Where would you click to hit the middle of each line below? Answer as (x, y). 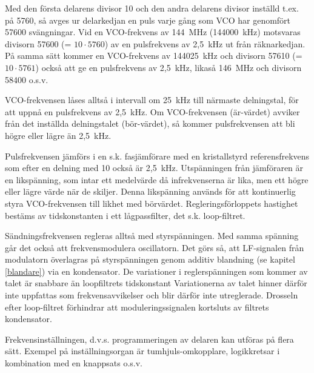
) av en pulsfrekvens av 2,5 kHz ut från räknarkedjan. (205, 43)
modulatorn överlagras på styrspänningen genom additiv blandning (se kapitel (150, 259)
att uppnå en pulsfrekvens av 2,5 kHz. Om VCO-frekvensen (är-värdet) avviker (152, 111)
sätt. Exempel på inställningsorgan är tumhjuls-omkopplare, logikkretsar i (142, 351)
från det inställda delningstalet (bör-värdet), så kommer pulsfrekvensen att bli (150, 123)
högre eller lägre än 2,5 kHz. (58, 135)
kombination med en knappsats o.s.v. (74, 363)
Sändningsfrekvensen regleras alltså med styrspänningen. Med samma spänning (152, 236)
